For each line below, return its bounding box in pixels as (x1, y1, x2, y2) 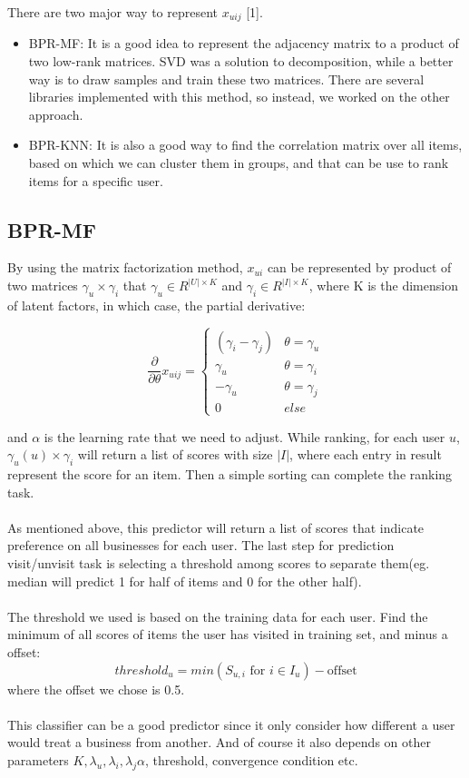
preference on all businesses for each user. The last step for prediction (7, 536, 395, 555)
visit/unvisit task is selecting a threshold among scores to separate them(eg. (7, 553, 430, 572)
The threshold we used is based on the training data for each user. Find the (7, 606, 428, 625)
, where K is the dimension (308, 276, 458, 294)
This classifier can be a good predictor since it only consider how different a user (7, 714, 455, 734)
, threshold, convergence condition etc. (144, 750, 358, 769)
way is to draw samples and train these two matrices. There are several (28, 69, 425, 88)
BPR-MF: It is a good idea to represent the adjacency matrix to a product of (28, 34, 459, 53)
